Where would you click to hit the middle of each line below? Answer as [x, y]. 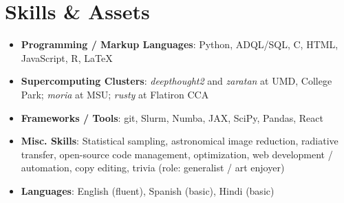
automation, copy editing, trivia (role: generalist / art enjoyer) [153, 168]
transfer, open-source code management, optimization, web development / [177, 154]
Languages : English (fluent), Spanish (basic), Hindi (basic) [148, 190]
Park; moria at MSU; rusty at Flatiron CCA [115, 94]
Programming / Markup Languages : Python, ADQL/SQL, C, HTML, [180, 44]
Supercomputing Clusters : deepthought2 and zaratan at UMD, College [176, 81]
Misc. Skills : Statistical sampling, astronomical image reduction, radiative [180, 141]
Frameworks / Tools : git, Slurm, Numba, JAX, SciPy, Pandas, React [172, 117]
